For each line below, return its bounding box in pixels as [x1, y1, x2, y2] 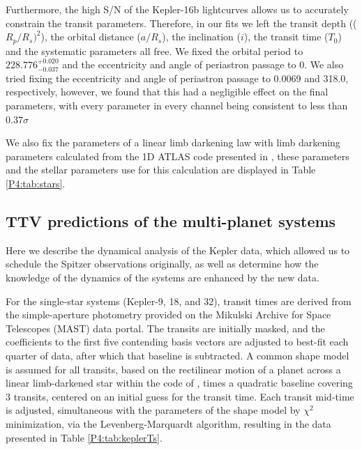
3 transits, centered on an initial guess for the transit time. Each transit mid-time [6, 389, 354, 403]
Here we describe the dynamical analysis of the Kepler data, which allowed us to [6, 242, 350, 257]
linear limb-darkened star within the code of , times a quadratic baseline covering [6, 375, 353, 390]
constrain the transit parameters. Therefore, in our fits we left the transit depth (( [6, 15, 357, 30]
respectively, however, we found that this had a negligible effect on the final [6, 84, 329, 99]
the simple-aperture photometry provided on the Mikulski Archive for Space [6, 307, 331, 322]
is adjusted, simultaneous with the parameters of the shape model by [6, 403, 301, 417]
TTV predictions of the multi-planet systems [6, 210, 336, 231]
